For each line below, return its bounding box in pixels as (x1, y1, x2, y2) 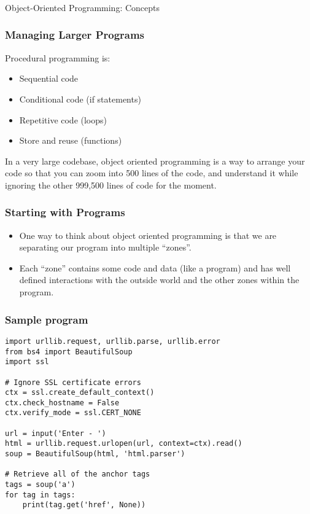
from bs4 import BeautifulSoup (5, 347, 133, 356)
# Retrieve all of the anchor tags (5, 470, 150, 479)
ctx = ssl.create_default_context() (5, 388, 155, 397)
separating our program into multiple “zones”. (19, 241, 192, 254)
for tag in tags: (5, 490, 76, 499)
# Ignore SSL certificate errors (5, 378, 141, 387)
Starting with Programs (5, 204, 125, 220)
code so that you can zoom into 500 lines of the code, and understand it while (5, 166, 298, 179)
